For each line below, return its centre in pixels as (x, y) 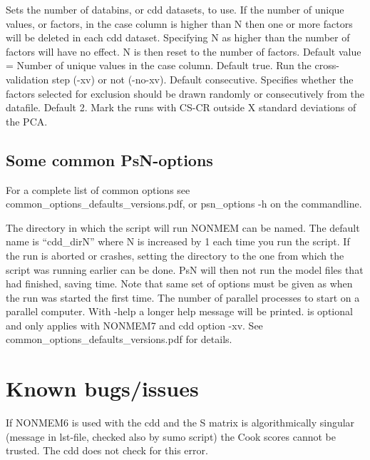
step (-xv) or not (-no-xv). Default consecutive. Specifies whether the (202, 79)
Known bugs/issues (102, 388)
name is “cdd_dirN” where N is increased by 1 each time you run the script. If (178, 241)
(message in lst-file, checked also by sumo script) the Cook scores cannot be (171, 436)
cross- (327, 65)
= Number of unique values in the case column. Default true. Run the (159, 65)
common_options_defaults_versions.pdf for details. (119, 339)
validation (27, 79)
